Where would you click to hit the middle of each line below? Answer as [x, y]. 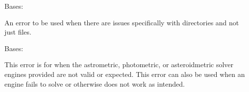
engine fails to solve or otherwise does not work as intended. [95, 83]
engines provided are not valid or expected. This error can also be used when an [125, 74]
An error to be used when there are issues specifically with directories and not [122, 22]
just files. [18, 32]
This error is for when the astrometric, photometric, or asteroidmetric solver [119, 64]
